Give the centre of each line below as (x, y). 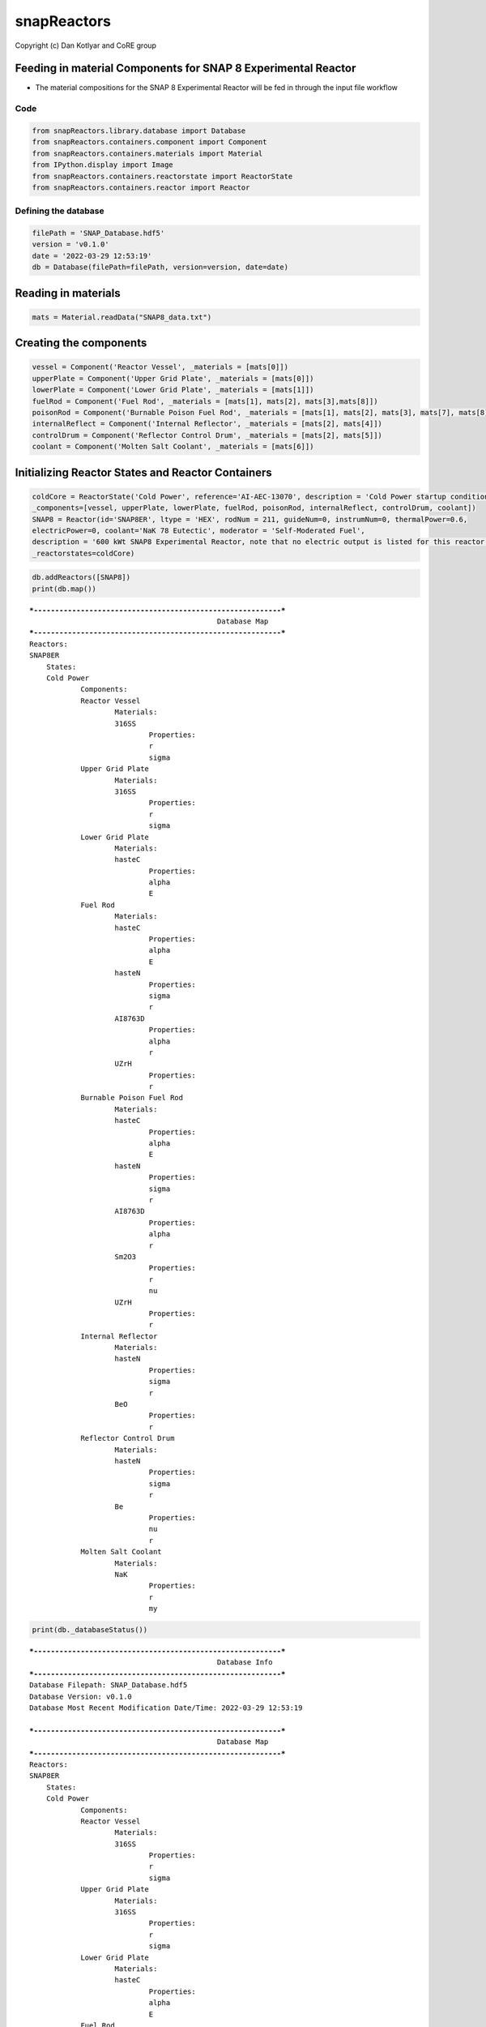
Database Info (245, 1663)
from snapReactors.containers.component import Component (149, 142)
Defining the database (60, 211)
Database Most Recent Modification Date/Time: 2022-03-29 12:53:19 (166, 1708)
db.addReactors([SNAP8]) (81, 577)
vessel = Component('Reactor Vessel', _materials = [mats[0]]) (160, 367)
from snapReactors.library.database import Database (139, 131)
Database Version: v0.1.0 (81, 1696)
